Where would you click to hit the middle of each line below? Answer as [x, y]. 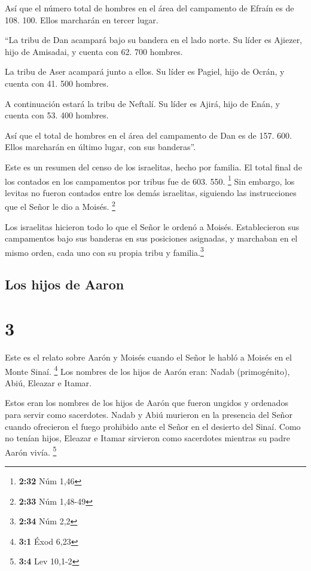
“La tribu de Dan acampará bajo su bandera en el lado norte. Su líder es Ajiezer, [154, 40]
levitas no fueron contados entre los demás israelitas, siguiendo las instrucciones [151, 192]
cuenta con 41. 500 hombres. [57, 83]
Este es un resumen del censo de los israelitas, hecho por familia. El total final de [153, 167]
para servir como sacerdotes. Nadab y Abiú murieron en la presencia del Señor [149, 414]
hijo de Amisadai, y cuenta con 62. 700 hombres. [94, 51]
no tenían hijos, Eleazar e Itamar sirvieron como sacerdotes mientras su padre [147, 438]
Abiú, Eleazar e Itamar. [48, 382]
